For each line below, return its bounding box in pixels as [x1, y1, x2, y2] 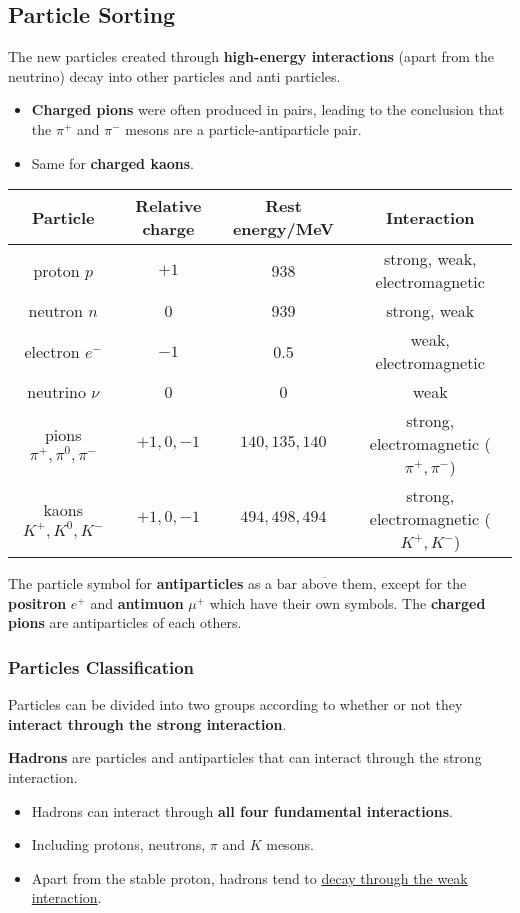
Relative [135, 194, 202, 218]
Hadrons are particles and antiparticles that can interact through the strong [8, 747, 482, 768]
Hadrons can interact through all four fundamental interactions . [31, 800, 453, 821]
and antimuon [90, 592, 184, 613]
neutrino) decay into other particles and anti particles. [8, 65, 341, 86]
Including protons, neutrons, [31, 834, 206, 855]
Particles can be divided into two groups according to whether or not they [8, 694, 463, 715]
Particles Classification [8, 654, 195, 679]
